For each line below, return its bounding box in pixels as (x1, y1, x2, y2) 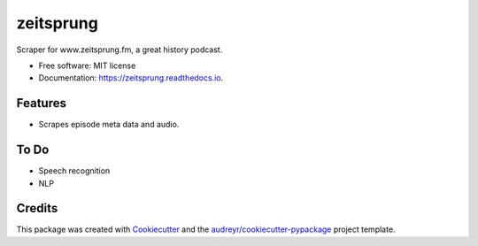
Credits (16, 201, 58, 216)
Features (16, 96, 66, 111)
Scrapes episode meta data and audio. (38, 119, 180, 130)
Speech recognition (38, 165, 111, 176)
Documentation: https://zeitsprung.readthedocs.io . (38, 73, 224, 83)
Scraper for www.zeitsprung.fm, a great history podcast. (16, 44, 223, 55)
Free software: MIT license (38, 60, 136, 71)
